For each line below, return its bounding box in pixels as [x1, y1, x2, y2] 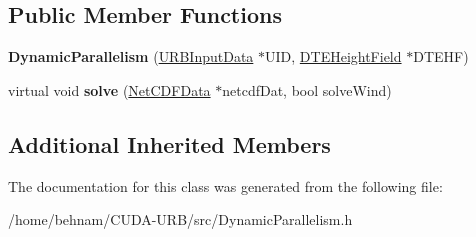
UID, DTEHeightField [265, 46, 402, 67]
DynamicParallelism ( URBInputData [8, 46, 254, 67]
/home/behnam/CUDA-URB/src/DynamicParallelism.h [8, 209, 353, 230]
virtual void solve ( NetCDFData [8, 79, 211, 100]
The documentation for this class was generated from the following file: [8, 175, 443, 196]
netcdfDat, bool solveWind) [222, 79, 392, 100]
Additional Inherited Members [8, 128, 331, 159]
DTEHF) [413, 46, 469, 67]
